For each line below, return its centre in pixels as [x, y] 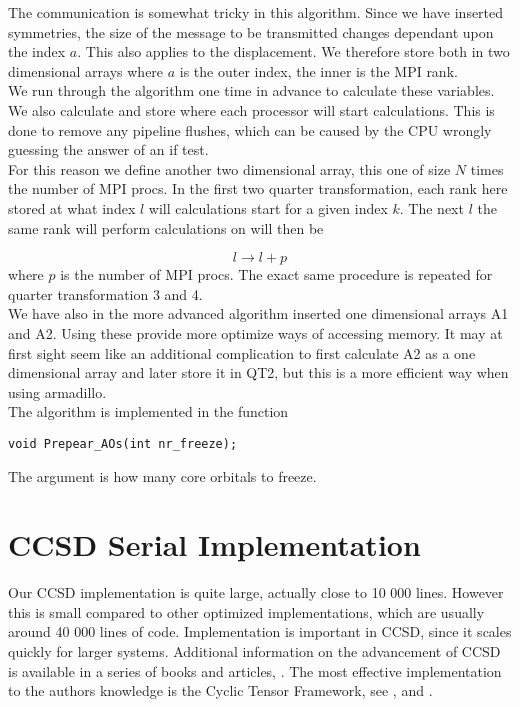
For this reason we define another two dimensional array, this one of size [229, 168]
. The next [431, 207]
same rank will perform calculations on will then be [166, 227]
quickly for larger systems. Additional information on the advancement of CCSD [254, 651]
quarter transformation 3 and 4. [105, 293]
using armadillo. [57, 391]
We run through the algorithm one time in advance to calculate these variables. [251, 90]
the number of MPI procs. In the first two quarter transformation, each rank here [258, 188]
